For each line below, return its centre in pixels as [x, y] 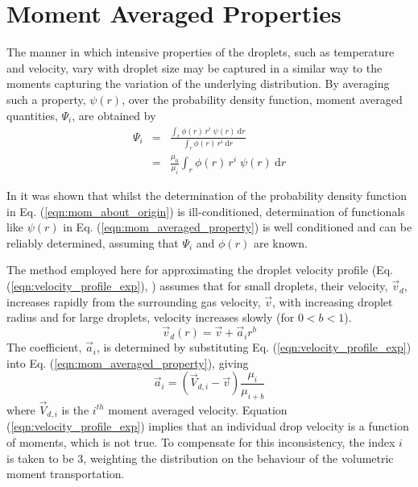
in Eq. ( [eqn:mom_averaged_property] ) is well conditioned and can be [238, 227]
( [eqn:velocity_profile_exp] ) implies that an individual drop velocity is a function [208, 426]
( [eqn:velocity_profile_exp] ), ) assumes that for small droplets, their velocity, [197, 286]
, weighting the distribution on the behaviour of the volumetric [238, 458]
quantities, [32, 115]
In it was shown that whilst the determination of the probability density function [207, 196]
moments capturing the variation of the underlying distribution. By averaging [198, 83]
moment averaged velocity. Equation [198, 409]
